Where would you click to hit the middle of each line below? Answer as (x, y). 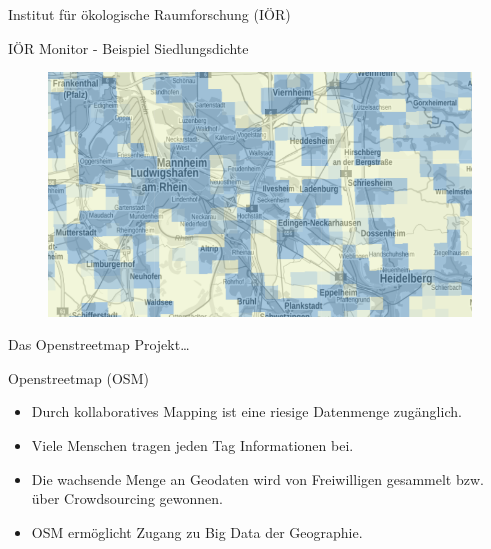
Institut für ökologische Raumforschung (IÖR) (149, 14)
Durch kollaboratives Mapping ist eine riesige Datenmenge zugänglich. (246, 411)
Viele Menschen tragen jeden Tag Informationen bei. (192, 444)
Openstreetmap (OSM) (78, 377)
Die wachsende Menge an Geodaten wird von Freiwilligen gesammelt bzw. (257, 478)
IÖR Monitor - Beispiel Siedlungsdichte (128, 47)
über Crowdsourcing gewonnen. (127, 498)
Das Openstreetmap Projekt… (99, 344)
